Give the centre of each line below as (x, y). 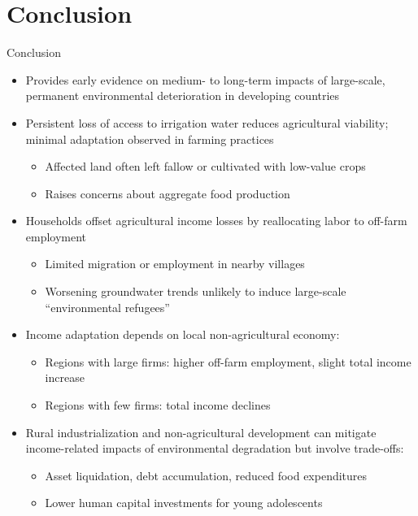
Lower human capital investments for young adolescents (184, 503)
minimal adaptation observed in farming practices (150, 139)
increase (65, 377)
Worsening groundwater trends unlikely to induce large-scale (196, 291)
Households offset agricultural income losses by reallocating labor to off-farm (216, 221)
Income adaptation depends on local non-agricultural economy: (183, 334)
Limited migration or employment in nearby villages (175, 264)
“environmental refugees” (107, 307)
